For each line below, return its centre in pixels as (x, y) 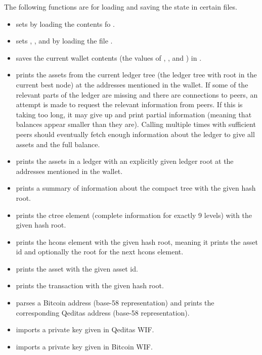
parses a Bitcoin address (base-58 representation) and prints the (115, 303)
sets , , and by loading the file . (64, 41)
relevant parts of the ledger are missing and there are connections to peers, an (137, 94)
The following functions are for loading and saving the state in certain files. (121, 7)
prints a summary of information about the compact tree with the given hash (136, 188)
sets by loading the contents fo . (65, 24)
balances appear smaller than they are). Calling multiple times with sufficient (136, 124)
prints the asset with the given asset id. (77, 268)
